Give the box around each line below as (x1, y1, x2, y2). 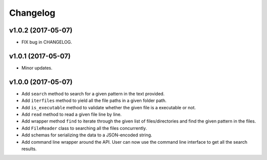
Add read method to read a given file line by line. (21, 111, 122, 118)
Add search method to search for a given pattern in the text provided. (21, 91, 165, 96)
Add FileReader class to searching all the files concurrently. (21, 125, 147, 131)
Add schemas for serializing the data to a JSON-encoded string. (21, 132, 153, 138)
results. (21, 146, 37, 152)
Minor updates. (21, 64, 53, 71)
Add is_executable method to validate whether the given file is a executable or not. (21, 104, 196, 110)
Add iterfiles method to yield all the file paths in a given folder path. (21, 97, 167, 103)
